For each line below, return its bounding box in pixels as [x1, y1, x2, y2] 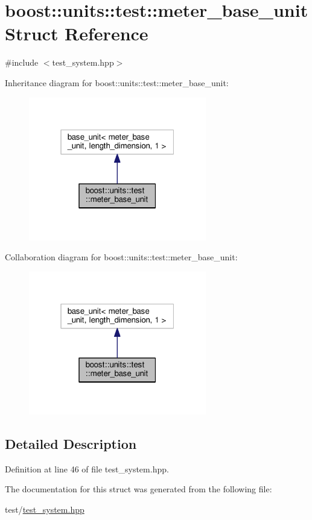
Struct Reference [5, 21, 148, 46]
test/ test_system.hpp [5, 503, 84, 515]
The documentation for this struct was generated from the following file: [5, 483, 272, 495]
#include [5, 56, 39, 69]
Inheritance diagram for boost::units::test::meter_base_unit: [5, 76, 229, 89]
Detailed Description [5, 434, 137, 453]
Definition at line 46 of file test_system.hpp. [5, 462, 169, 475]
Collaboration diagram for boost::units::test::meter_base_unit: [5, 251, 238, 263]
